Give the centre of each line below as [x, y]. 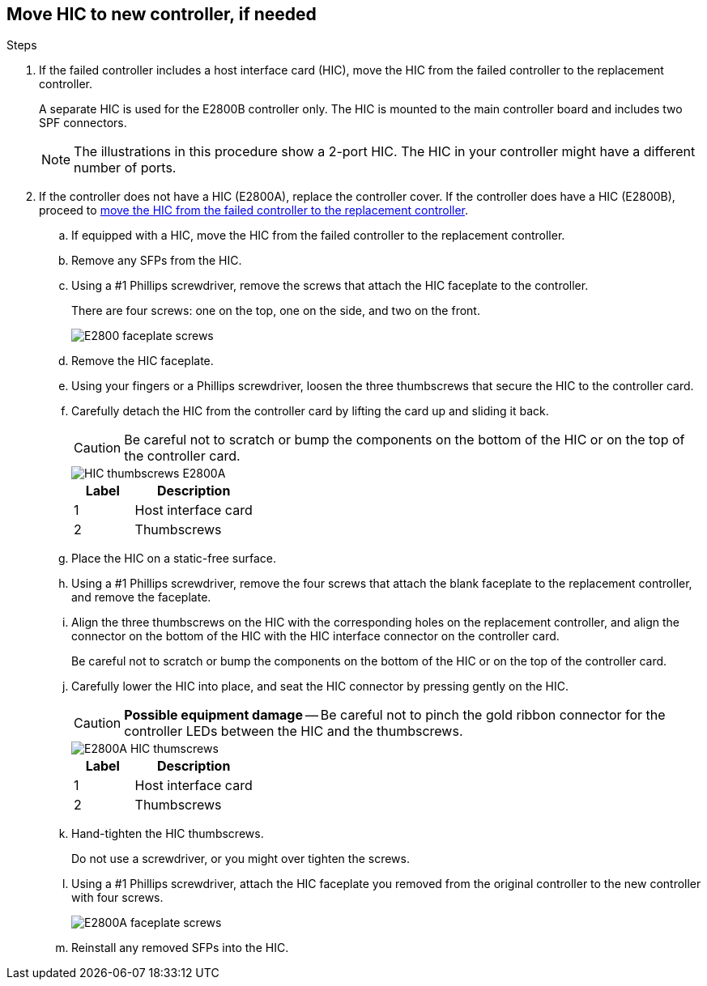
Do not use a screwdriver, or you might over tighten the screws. [241, 859]
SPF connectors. [83, 123]
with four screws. [117, 898]
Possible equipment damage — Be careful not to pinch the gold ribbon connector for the [395, 715]
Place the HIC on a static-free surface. [174, 559]
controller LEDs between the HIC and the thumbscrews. [294, 731]
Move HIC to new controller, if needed [162, 14]
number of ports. [125, 168]
